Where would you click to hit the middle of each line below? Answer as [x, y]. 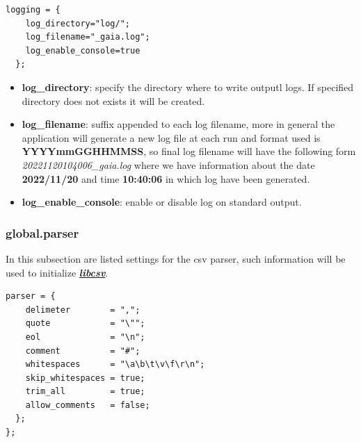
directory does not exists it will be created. [113, 100]
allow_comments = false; [88, 405]
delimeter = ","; [83, 310]
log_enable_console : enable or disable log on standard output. [162, 202]
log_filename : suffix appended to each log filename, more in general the [178, 124]
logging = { [33, 10]
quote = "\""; [85, 324]
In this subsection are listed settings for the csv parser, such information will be [176, 258]
